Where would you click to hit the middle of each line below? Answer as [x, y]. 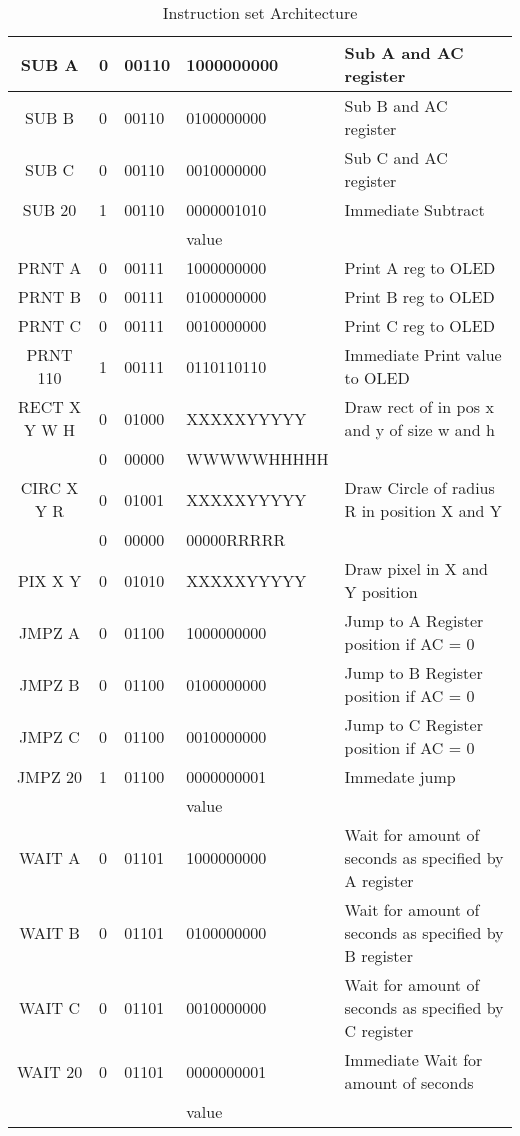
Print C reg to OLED [419, 325]
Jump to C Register [413, 724]
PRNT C [49, 325]
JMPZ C [49, 736]
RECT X [49, 406]
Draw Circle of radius [419, 487]
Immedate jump [400, 776]
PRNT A [49, 267]
